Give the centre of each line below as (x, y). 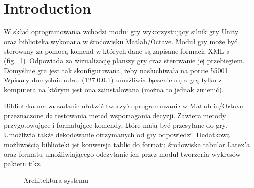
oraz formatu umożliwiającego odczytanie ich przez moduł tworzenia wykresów (122, 154)
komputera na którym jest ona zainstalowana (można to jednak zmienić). (114, 89)
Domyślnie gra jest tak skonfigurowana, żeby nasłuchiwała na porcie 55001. (117, 70)
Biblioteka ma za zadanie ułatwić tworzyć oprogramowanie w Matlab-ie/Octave (124, 106)
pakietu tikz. (23, 163)
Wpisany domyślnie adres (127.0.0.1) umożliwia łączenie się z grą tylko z (113, 80)
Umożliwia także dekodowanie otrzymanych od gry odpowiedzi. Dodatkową (117, 135)
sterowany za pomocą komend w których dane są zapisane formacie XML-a (117, 51)
